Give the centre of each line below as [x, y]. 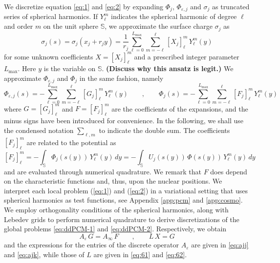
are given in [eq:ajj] [220, 245]
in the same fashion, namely [121, 78]
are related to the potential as [71, 142]
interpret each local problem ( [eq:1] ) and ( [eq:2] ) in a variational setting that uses [126, 190]
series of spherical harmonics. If [51, 16]
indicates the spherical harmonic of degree [174, 16]
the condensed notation [39, 130]
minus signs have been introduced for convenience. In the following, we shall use [124, 121]
